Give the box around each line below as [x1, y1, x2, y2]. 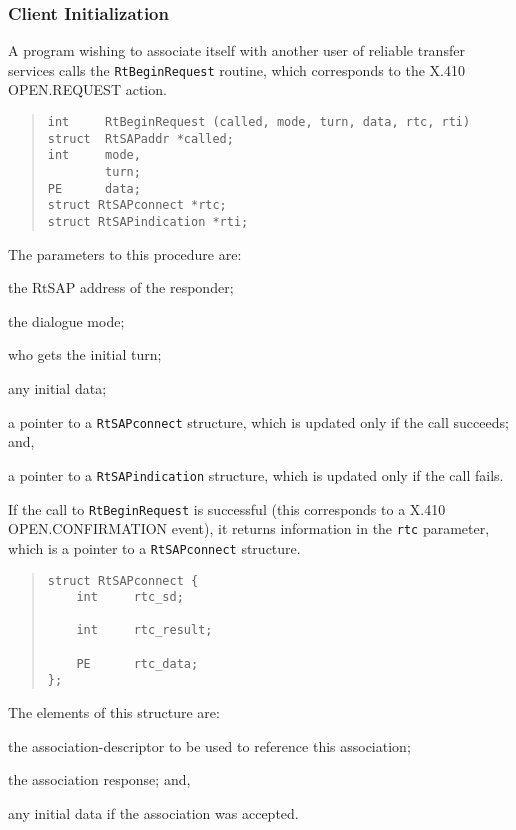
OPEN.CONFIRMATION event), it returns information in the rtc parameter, [8, 518, 490, 539]
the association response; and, [8, 769, 191, 790]
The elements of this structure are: [8, 702, 220, 723]
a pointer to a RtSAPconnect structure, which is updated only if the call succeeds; [8, 411, 509, 432]
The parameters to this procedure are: [8, 243, 242, 264]
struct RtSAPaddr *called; [47, 131, 234, 146]
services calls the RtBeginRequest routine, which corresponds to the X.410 [8, 59, 465, 80]
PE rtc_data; [76, 656, 199, 671]
